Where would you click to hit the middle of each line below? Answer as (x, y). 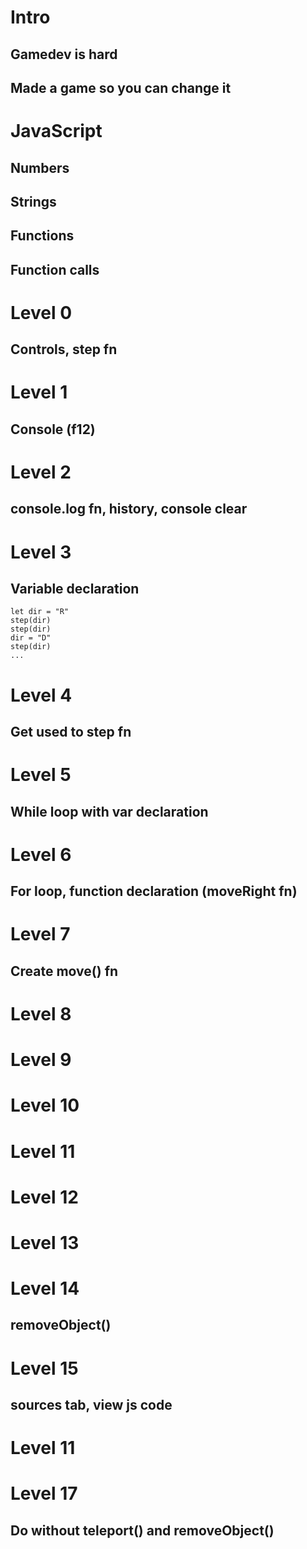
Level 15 (44, 1368)
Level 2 (41, 472)
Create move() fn (64, 971)
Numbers (40, 167)
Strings (33, 201)
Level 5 (41, 775)
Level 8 (41, 1013)
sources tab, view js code (91, 1405)
